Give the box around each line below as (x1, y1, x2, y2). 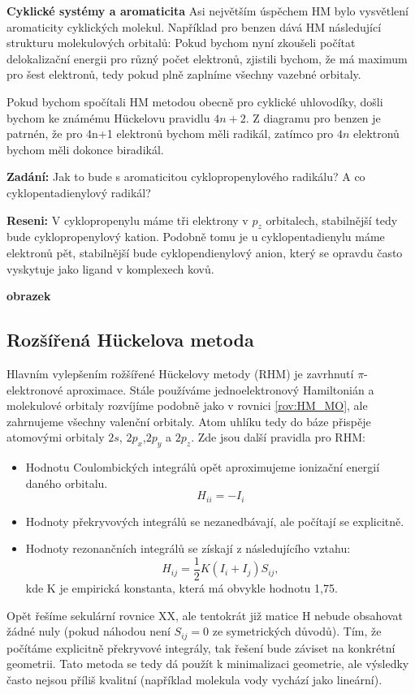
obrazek (6, 287, 51, 304)
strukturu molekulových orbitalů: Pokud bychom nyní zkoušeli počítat (6, 34, 356, 51)
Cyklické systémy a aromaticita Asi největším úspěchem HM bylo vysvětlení (6, 2, 409, 19)
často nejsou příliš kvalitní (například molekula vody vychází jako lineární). (6, 670, 383, 688)
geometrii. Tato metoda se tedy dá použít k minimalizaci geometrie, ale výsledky (6, 655, 409, 672)
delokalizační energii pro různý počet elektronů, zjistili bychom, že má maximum (6, 50, 408, 67)
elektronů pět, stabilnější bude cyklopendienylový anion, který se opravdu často (6, 244, 403, 261)
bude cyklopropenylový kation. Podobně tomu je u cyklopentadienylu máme (6, 228, 385, 245)
